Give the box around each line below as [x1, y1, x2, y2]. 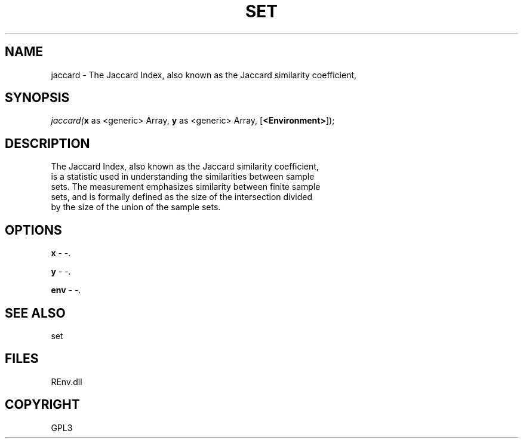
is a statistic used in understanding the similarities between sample [51, 171, 315, 182]
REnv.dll [51, 376, 82, 387]
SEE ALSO [5, 305, 66, 321]
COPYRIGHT [5, 397, 80, 413]
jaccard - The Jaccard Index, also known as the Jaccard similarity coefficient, [51, 69, 357, 80]
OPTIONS [5, 222, 62, 238]
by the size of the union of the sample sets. [51, 202, 221, 213]
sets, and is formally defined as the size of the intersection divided [51, 192, 313, 202]
